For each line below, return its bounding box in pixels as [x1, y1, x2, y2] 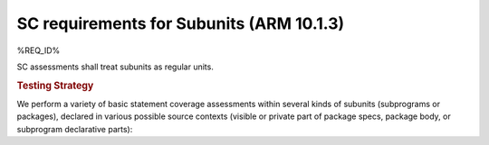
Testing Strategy [16, 79, 94, 92]
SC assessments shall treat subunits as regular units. [16, 61, 215, 72]
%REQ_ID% [16, 45, 61, 56]
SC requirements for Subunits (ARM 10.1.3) [16, 14, 345, 33]
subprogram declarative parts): [16, 123, 133, 134]
